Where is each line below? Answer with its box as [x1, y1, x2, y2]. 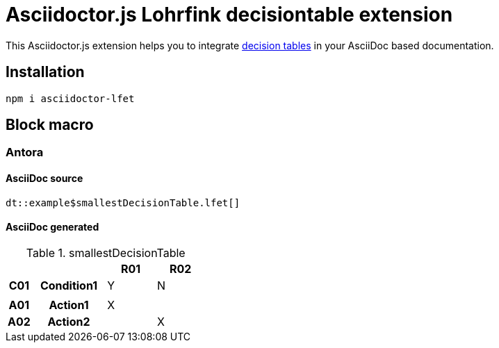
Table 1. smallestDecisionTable [26, 245, 186, 260]
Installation [6, 63, 85, 81]
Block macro [6, 116, 94, 134]
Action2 [47, 314, 90, 329]
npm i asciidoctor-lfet [6, 92, 135, 104]
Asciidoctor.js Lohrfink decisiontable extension [6, 3, 453, 26]
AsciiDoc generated [6, 221, 99, 233]
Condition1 [40, 278, 98, 292]
